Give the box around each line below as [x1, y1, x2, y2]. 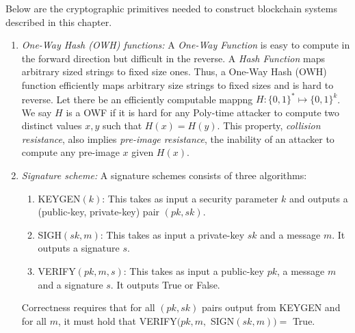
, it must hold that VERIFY [57, 313, 177, 328]
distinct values [21, 118, 82, 133]
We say [21, 105, 52, 119]
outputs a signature [38, 241, 120, 255]
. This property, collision [217, 118, 321, 133]
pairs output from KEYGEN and [201, 300, 341, 315]
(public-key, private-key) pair [38, 204, 160, 219]
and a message [260, 227, 321, 241]
